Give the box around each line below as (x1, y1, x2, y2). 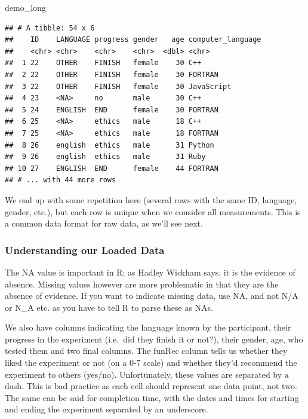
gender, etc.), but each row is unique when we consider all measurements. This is (5, 205, 301, 218)
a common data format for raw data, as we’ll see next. (5, 217, 203, 230)
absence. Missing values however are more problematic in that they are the (5, 277, 279, 290)
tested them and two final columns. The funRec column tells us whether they (5, 344, 288, 357)
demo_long (5, 1, 46, 13)
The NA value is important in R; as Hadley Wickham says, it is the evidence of (5, 265, 295, 278)
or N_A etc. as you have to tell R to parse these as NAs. (5, 301, 214, 313)
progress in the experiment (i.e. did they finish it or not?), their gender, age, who (5, 332, 303, 345)
